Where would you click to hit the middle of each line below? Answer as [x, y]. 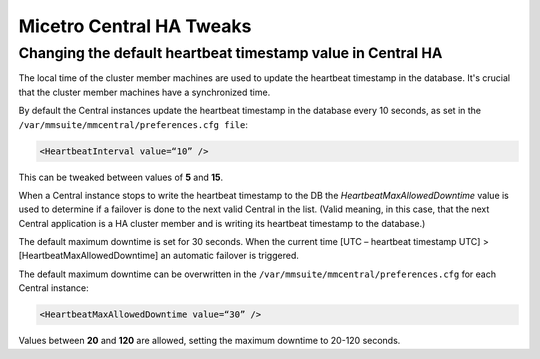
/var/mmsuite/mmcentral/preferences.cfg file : [133, 124]
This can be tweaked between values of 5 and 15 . [121, 177]
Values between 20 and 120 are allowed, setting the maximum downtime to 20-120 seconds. [209, 341]
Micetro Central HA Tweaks [135, 26]
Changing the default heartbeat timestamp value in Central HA [230, 53]
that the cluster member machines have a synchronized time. [144, 92]
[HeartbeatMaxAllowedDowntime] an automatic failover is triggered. [158, 256]
